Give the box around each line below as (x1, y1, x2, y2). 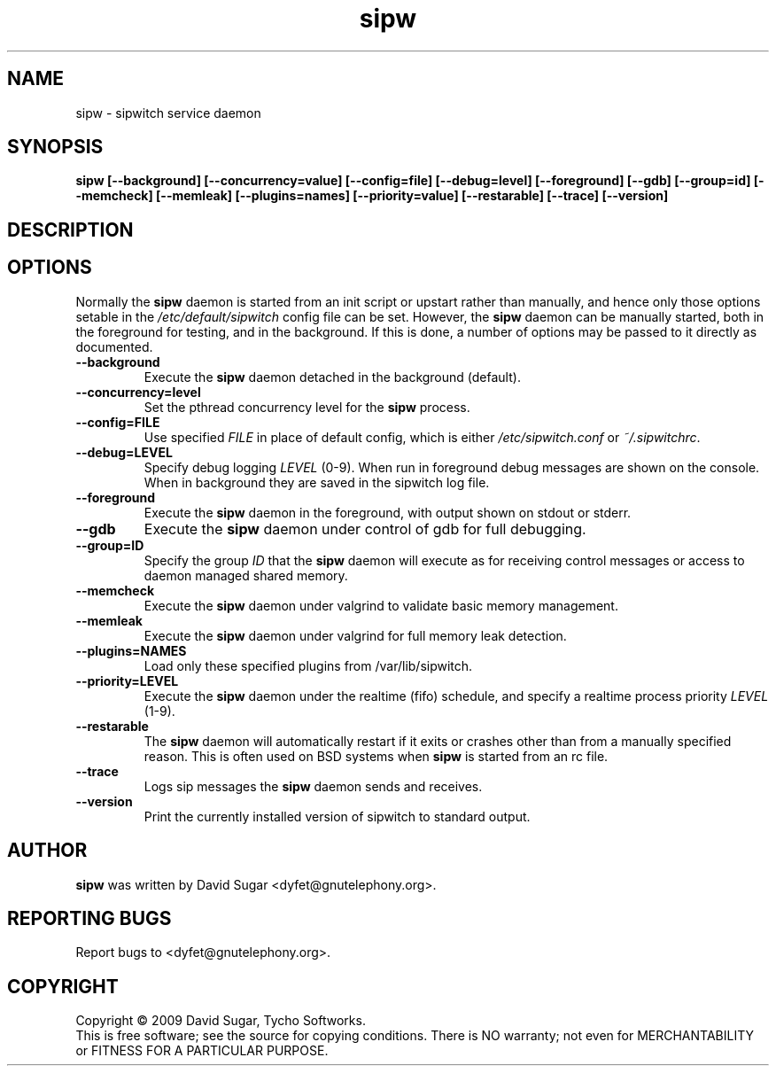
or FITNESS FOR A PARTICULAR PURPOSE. (75, 1043, 329, 1059)
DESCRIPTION (7, 218, 134, 241)
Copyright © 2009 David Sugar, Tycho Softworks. (75, 1013, 366, 1029)
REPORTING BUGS (7, 906, 172, 929)
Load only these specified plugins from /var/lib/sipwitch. (144, 657, 473, 673)
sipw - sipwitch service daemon (75, 105, 261, 121)
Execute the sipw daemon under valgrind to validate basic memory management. (144, 597, 618, 613)
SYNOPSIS (7, 136, 104, 159)
